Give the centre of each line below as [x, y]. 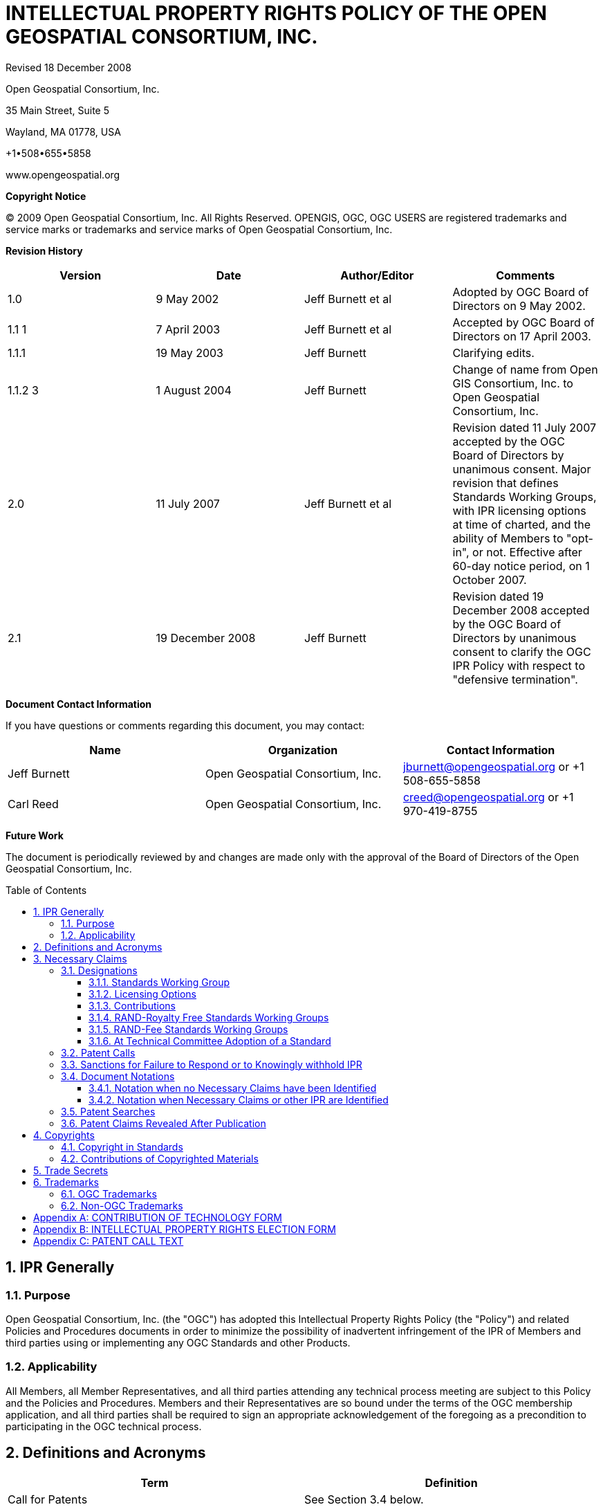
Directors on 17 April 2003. [522, 336]
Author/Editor [377, 275]
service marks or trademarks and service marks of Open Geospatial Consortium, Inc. [199, 229]
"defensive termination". [515, 679]
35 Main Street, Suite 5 [57, 110]
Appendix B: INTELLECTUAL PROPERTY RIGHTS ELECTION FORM [185, 1229]
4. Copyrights [64, 1135]
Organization [303, 750]
